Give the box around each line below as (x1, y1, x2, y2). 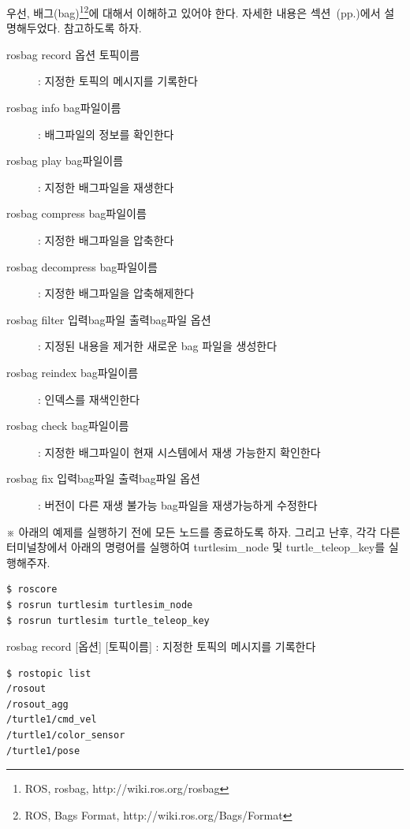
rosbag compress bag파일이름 (6, 205, 147, 222)
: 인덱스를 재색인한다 (38, 390, 140, 407)
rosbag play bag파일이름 (6, 152, 124, 169)
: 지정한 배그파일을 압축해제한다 (38, 285, 195, 301)
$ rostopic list (6, 667, 91, 679)
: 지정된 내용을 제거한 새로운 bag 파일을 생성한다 (38, 338, 278, 354)
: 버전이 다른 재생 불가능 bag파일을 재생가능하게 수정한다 (38, 496, 318, 513)
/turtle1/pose (6, 745, 80, 756)
